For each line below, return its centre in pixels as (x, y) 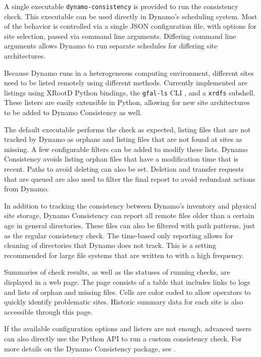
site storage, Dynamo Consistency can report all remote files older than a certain (129, 215)
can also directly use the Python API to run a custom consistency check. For (123, 338)
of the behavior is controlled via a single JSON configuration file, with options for (130, 26)
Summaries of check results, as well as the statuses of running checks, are (117, 272)
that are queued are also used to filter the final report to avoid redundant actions (130, 178)
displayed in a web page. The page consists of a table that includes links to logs (127, 282)
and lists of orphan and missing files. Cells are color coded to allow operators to (127, 292)
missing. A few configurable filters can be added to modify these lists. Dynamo (126, 149)
